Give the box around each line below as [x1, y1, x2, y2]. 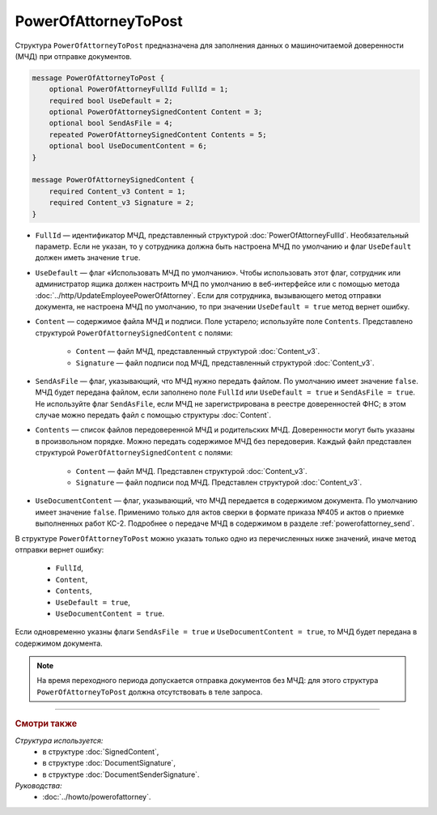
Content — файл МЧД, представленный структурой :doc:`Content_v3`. [75, 347, 320, 356]
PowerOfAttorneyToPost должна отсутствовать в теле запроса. [36, 687, 263, 697]
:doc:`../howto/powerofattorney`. [42, 792, 151, 802]
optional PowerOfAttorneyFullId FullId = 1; [49, 85, 229, 94]
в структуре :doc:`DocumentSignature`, [42, 758, 176, 768]
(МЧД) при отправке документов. [15, 51, 133, 61]
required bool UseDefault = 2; [49, 96, 173, 105]
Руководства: [15, 781, 62, 791]
